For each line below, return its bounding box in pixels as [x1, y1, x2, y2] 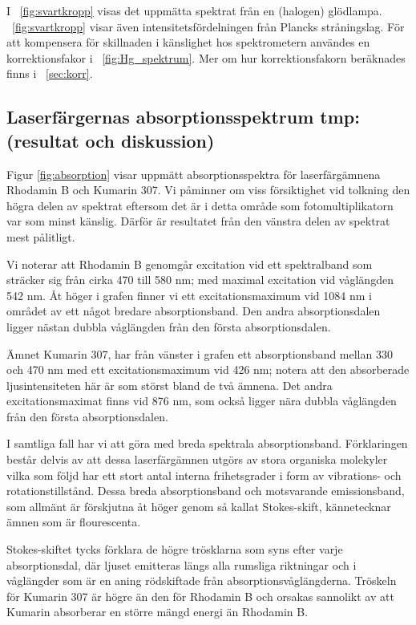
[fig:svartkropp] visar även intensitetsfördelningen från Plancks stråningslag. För [12, 18, 405, 34]
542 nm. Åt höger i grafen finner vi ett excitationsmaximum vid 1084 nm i [6, 286, 372, 303]
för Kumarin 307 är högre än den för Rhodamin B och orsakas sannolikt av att [6, 587, 394, 604]
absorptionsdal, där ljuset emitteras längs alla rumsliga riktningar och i [6, 556, 357, 573]
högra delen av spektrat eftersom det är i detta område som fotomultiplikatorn [6, 197, 394, 213]
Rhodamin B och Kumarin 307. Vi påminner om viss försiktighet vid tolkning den [6, 181, 410, 198]
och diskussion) [85, 128, 215, 152]
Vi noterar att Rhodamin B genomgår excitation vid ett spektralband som [6, 255, 373, 272]
